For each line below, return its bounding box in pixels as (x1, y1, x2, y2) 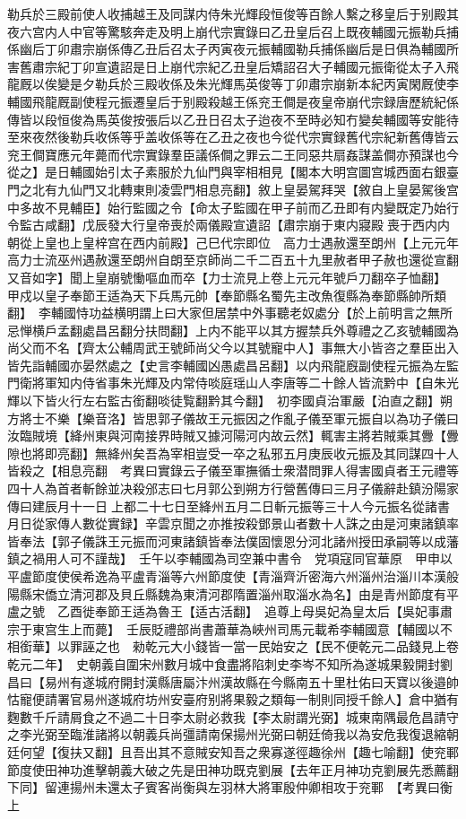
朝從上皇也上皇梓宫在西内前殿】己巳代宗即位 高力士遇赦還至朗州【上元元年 (7, 232, 459, 251)
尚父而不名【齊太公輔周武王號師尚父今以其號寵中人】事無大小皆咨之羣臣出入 (7, 338, 459, 357)
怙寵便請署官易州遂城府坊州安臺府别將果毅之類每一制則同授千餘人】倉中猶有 (7, 690, 459, 709)
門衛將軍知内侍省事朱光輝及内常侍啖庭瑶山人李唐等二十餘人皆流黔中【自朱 (7, 373, 446, 392)
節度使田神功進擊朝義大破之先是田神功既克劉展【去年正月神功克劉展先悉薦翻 (7, 760, 459, 779)
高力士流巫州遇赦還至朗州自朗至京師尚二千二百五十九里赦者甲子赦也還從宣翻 (7, 250, 459, 269)
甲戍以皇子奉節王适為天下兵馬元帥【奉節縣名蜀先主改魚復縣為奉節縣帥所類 (7, 285, 446, 304)
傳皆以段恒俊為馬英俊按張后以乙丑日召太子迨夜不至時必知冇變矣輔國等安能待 (7, 109, 459, 128)
